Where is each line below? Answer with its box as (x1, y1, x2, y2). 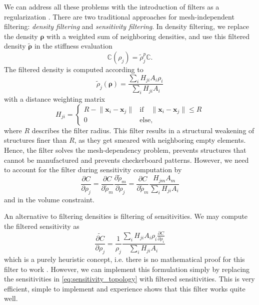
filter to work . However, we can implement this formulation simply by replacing (4, 263, 250, 274)
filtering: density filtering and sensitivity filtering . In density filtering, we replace (4, 21, 249, 32)
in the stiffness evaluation (34, 41, 112, 51)
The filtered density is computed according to (4, 64, 143, 74)
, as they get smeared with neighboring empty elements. (74, 135, 246, 145)
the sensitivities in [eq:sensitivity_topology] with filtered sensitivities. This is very (4, 273, 255, 284)
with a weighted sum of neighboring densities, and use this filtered (46, 31, 250, 41)
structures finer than (4, 135, 67, 145)
